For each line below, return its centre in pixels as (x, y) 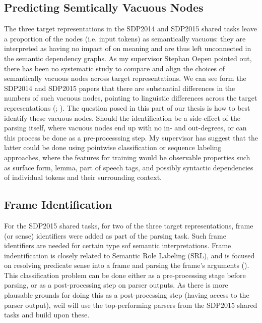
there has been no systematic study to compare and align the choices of (114, 68)
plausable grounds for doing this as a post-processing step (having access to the (127, 295)
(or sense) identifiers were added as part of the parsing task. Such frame (115, 235)
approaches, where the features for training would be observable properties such (127, 157)
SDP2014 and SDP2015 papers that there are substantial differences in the (120, 88)
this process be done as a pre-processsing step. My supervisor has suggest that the (131, 137)
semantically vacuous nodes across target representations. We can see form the (125, 78)
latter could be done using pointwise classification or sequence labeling (113, 147)
